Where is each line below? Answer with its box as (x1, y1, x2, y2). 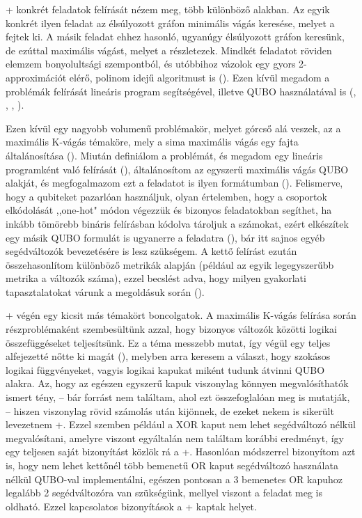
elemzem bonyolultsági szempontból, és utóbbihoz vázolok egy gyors (6, 56, 296, 71)
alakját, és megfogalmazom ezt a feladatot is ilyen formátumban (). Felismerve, (6, 175, 343, 190)
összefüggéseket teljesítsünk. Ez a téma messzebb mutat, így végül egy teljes (6, 335, 331, 350)
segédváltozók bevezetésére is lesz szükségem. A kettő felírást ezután (6, 244, 297, 258)
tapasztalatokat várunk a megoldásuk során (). (6, 284, 205, 299)
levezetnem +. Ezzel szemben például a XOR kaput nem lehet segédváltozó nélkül (6, 417, 356, 432)
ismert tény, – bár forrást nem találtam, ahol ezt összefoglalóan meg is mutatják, (6, 390, 350, 405)
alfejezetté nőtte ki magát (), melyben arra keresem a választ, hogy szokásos (6, 349, 331, 363)
